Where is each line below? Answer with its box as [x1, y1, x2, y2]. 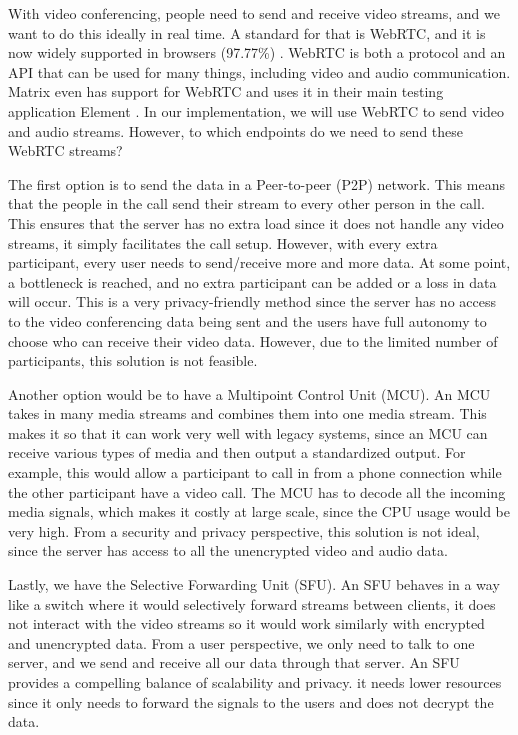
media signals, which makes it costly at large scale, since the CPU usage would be [8, 501, 510, 522]
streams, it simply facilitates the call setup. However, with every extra [8, 232, 438, 253]
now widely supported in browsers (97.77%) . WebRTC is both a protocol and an [8, 42, 506, 63]
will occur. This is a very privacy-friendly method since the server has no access [8, 291, 496, 312]
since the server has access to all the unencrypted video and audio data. [8, 540, 448, 561]
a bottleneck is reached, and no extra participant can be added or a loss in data [8, 271, 497, 292]
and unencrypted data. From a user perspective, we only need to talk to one [8, 632, 475, 653]
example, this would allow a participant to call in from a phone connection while [8, 462, 502, 483]
